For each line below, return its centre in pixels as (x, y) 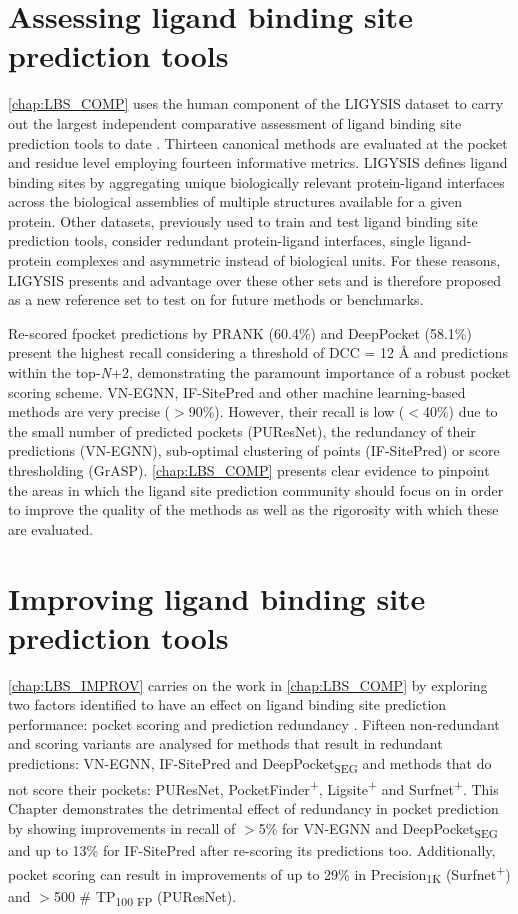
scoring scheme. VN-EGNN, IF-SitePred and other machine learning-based (237, 391)
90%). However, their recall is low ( (296, 411)
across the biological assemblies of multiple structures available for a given (235, 201)
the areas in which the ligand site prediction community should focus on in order (256, 489)
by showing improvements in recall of (122, 828)
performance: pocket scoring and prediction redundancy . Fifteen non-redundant (254, 723)
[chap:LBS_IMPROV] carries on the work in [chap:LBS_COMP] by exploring (248, 684)
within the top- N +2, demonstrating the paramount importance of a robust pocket (259, 372)
